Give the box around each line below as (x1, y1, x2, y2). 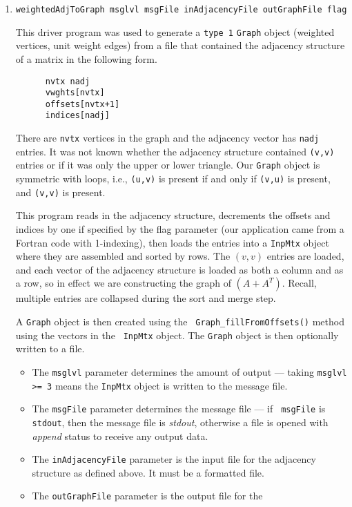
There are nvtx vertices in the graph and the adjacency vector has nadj (15, 131, 320, 145)
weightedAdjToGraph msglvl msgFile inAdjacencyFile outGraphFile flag (15, 5, 347, 15)
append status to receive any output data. (32, 428, 208, 443)
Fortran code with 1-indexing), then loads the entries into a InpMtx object (15, 235, 329, 249)
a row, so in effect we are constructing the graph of (15, 276, 231, 290)
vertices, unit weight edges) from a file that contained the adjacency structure (15, 38, 345, 52)
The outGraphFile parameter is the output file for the (32, 488, 263, 503)
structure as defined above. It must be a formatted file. (32, 465, 264, 479)
